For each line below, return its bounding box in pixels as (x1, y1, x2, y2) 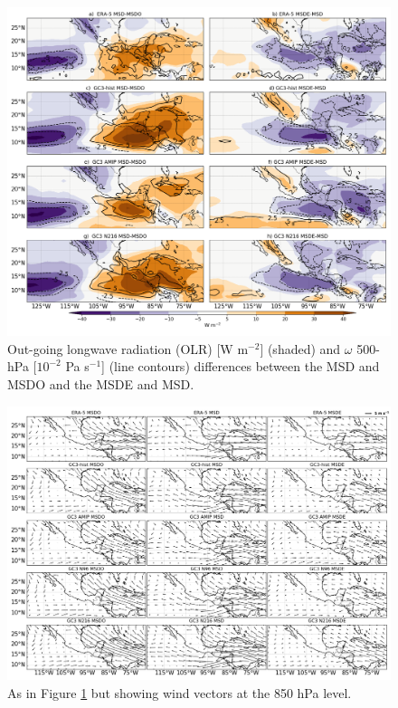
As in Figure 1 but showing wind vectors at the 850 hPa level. (7, 683, 352, 702)
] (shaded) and (260, 339, 341, 358)
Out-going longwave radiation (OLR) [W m (7, 339, 249, 358)
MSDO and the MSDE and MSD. (7, 374, 194, 393)
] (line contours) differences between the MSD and (101, 357, 380, 376)
